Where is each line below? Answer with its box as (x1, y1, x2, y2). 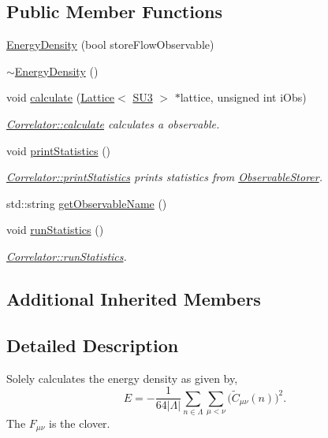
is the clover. (49, 414, 110, 431)
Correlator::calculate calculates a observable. (6, 115, 220, 132)
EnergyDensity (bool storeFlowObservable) (6, 36, 214, 53)
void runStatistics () (6, 221, 104, 238)
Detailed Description (6, 332, 179, 357)
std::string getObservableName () (6, 195, 167, 211)
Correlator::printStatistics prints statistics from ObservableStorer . (6, 169, 322, 185)
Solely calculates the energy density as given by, (6, 369, 238, 386)
